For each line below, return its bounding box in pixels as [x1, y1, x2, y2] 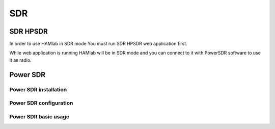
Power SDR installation [9, 86, 67, 93]
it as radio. [9, 57, 32, 63]
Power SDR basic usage [9, 113, 70, 120]
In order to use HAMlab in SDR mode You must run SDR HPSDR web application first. [9, 41, 188, 47]
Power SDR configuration [9, 99, 73, 107]
